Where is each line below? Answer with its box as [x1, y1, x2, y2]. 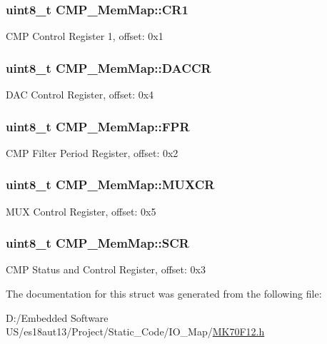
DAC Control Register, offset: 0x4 [6, 87, 154, 102]
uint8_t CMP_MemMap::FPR [6, 117, 190, 135]
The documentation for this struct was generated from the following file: [6, 286, 322, 301]
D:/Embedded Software [6, 310, 109, 325]
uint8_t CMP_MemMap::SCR [6, 234, 189, 252]
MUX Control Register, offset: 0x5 [6, 203, 156, 218]
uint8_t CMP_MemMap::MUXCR [6, 176, 215, 193]
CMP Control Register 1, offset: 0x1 [6, 29, 163, 44]
